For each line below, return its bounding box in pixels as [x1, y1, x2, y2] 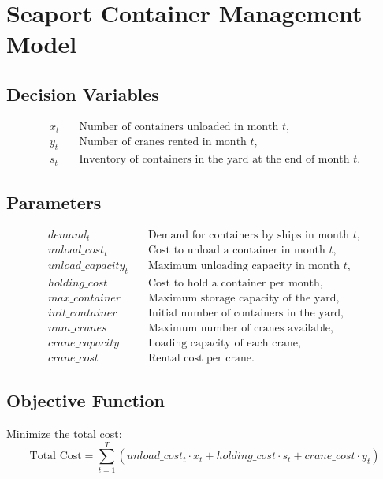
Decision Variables [6, 81, 159, 106]
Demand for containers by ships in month [147, 229, 350, 241]
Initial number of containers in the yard [147, 307, 340, 319]
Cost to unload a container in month [147, 245, 325, 256]
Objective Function [6, 388, 165, 413]
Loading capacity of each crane [147, 337, 298, 349]
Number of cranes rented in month [79, 137, 247, 148]
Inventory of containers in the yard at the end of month [79, 154, 350, 166]
